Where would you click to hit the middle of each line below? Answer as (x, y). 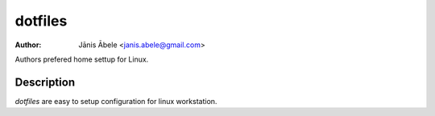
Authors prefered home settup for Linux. (82, 59)
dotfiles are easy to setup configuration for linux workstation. (116, 101)
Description (45, 82)
